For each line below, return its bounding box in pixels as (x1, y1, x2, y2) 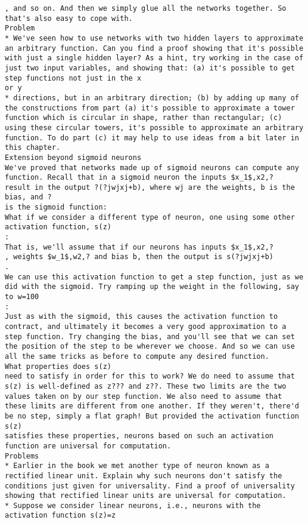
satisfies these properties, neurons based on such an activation (5, 432, 274, 441)
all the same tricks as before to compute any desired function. (5, 352, 269, 361)
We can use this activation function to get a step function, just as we (5, 272, 304, 281)
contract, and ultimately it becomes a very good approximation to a (5, 322, 287, 331)
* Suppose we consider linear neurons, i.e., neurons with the (5, 501, 261, 510)
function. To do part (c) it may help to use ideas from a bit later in (5, 133, 299, 142)
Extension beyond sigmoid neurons (5, 153, 142, 162)
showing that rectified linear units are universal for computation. (5, 491, 287, 500)
